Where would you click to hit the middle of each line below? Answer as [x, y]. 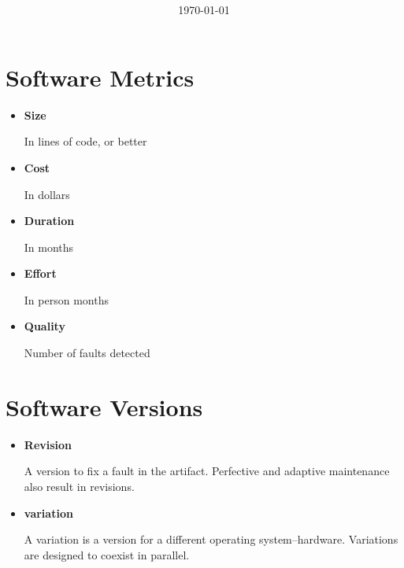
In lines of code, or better [85, 141]
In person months [66, 299]
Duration [49, 221]
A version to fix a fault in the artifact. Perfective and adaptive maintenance [207, 471]
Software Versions [104, 406]
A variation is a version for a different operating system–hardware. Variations [211, 539]
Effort [40, 273]
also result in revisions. [79, 486]
